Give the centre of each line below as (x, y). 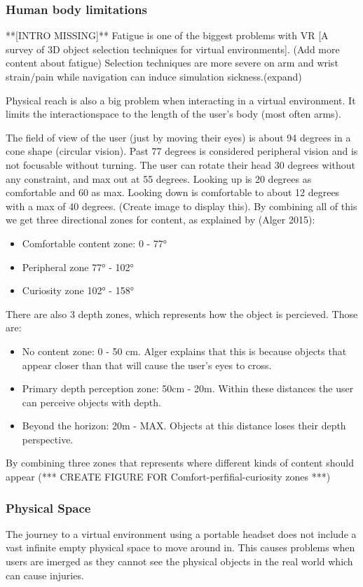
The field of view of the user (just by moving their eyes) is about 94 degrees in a (178, 137)
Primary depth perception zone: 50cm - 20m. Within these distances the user (188, 388)
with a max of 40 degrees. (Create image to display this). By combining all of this (181, 206)
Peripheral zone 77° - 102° (78, 267)
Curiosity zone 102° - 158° (78, 290)
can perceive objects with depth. (91, 402)
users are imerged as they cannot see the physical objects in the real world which (179, 561)
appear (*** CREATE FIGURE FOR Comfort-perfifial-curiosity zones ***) (168, 477)
